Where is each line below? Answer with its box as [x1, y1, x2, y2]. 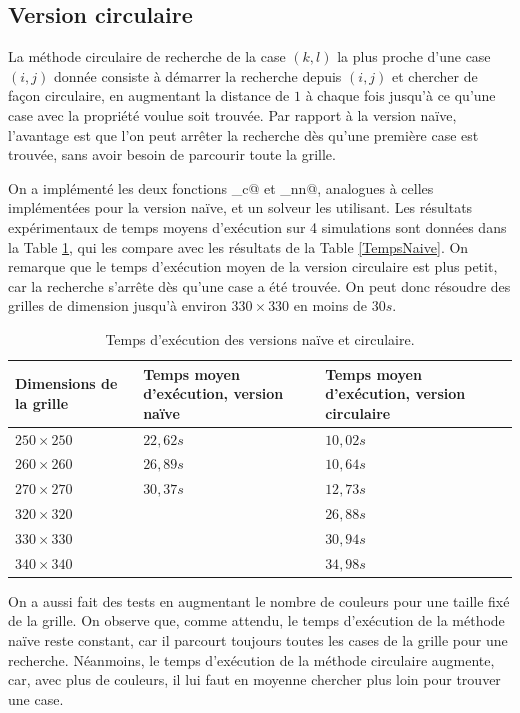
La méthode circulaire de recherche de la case [8, 46, 286, 67]
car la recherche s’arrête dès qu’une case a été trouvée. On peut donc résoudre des [8, 275, 511, 296]
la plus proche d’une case [337, 46, 491, 67]
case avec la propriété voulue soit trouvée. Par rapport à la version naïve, [8, 104, 457, 125]
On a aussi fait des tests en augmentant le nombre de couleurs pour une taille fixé [8, 590, 510, 611]
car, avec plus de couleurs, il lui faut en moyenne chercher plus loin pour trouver [8, 669, 501, 690]
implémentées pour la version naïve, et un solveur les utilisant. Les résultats [8, 197, 473, 218]
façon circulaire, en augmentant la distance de [8, 85, 290, 106]
